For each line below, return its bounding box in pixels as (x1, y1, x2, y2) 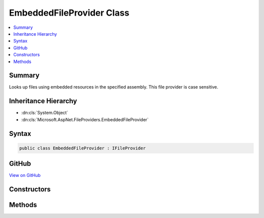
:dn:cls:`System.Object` (21, 110, 68, 116)
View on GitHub (9, 173, 41, 178)
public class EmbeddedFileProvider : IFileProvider (19, 145, 146, 151)
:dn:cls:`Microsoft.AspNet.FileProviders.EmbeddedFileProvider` (21, 116, 149, 122)
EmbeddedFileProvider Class (9, 7, 130, 18)
